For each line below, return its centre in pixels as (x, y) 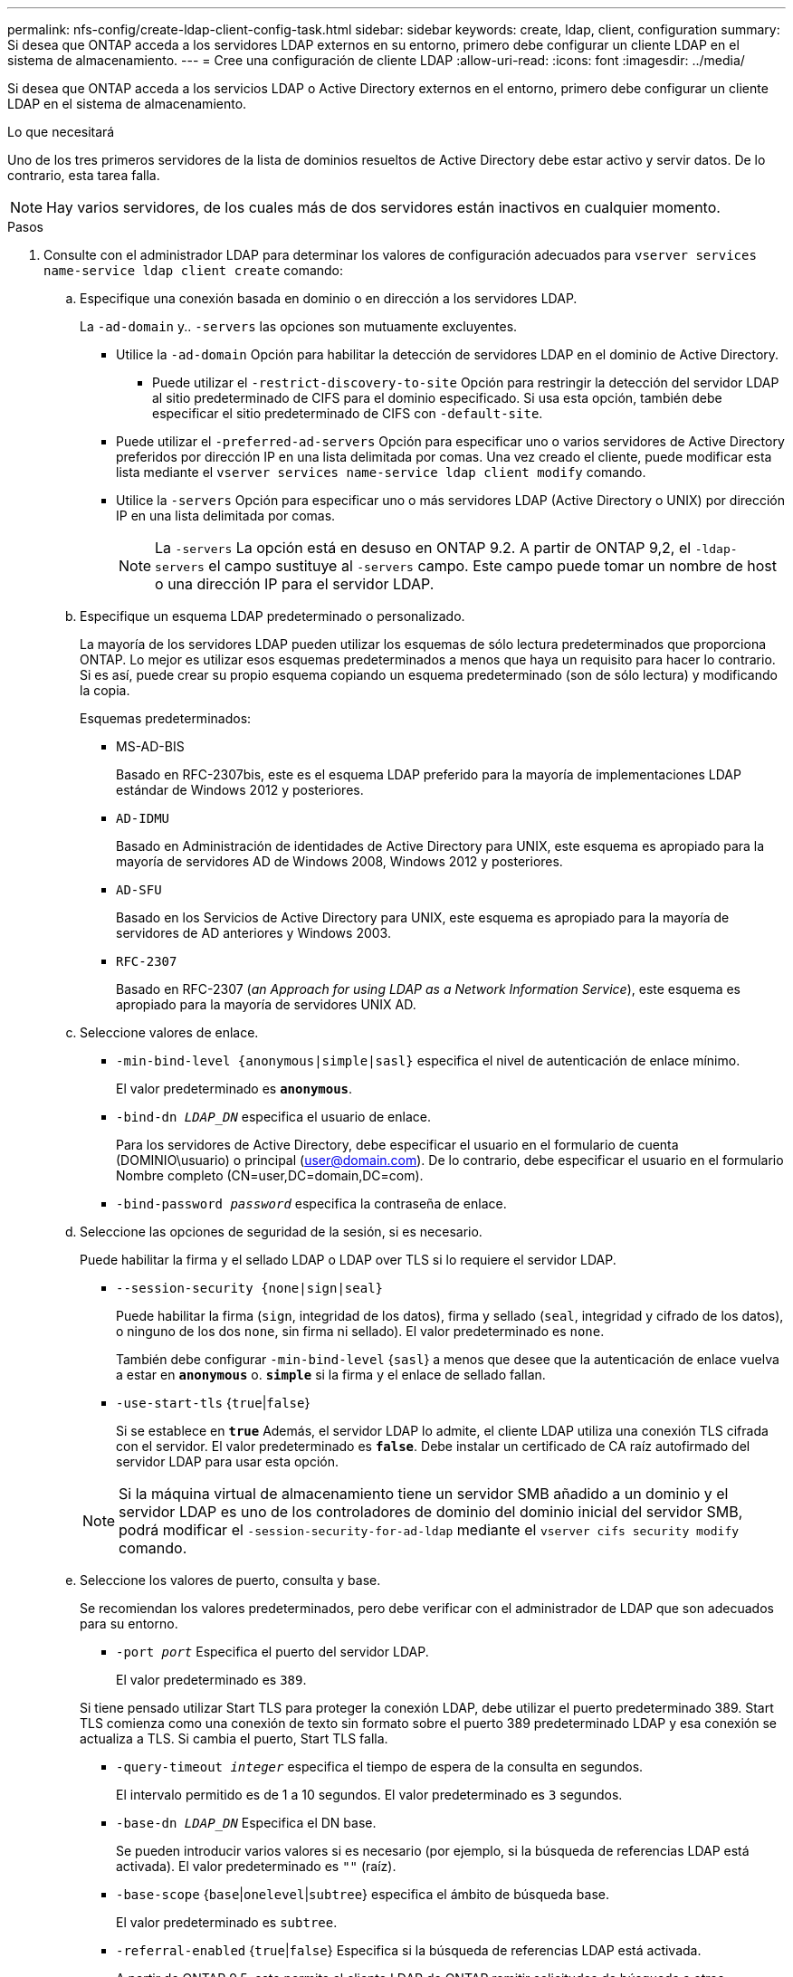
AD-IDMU (143, 818)
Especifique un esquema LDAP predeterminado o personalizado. (272, 616)
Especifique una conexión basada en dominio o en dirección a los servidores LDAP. (329, 298)
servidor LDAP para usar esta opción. (227, 1461)
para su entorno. (129, 1624)
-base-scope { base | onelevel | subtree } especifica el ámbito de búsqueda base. (363, 1894)
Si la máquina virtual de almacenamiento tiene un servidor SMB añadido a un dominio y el (424, 1494)
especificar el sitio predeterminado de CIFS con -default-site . (348, 413)
